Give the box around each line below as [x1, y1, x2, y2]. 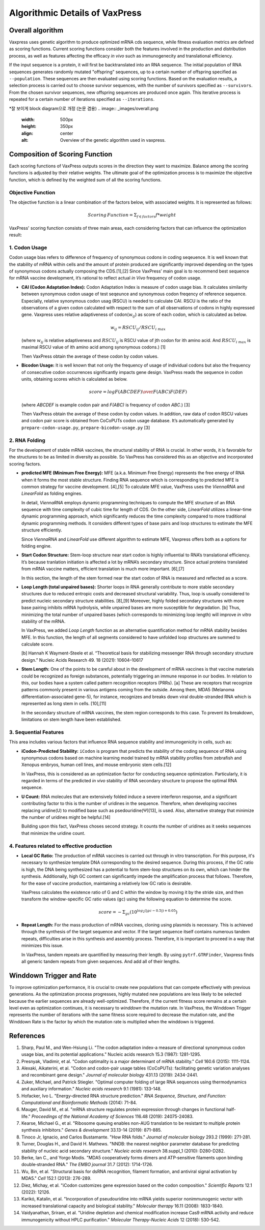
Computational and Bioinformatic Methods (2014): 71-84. [21, 1100, 137, 1106]
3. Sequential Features [9, 729, 64, 736]
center [60, 130, 74, 136]
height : [21, 123, 37, 129]
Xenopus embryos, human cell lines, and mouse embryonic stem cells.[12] [21, 762, 172, 768]
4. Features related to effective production [9, 842, 112, 849]
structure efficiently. [21, 527, 62, 533]
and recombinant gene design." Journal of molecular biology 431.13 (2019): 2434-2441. [21, 1072, 198, 1078]
